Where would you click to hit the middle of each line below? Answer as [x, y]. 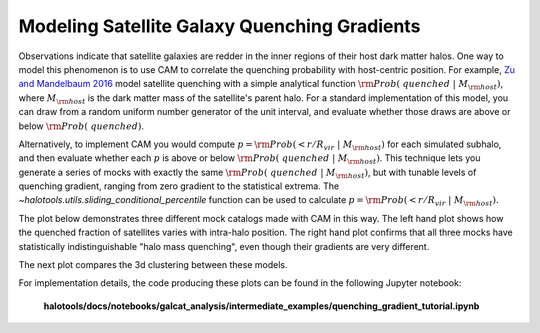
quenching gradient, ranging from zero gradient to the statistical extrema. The [179, 186]
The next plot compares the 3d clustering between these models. [153, 265]
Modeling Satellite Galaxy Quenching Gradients [219, 26]
